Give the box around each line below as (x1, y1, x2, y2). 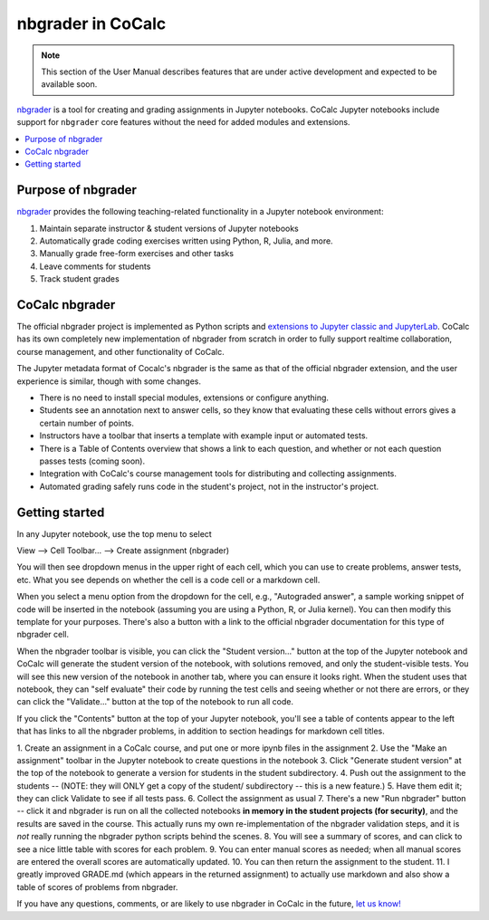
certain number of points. (39, 417, 135, 428)
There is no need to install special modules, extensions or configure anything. (39, 392, 330, 403)
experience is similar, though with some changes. (16, 376, 202, 387)
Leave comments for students (39, 261, 151, 272)
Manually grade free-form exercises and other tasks (39, 248, 235, 259)
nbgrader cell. (16, 629, 70, 640)
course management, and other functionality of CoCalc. (16, 346, 225, 357)
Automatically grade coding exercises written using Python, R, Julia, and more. (39, 235, 334, 246)
